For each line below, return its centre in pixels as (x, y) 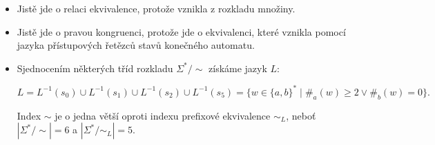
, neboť (301, 115)
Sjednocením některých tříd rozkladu (95, 68)
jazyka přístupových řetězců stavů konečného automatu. (136, 45)
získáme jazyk (238, 68)
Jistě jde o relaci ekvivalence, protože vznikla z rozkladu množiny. (156, 8)
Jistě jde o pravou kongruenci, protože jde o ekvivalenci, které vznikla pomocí (181, 31)
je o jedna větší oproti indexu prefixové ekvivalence (163, 115)
